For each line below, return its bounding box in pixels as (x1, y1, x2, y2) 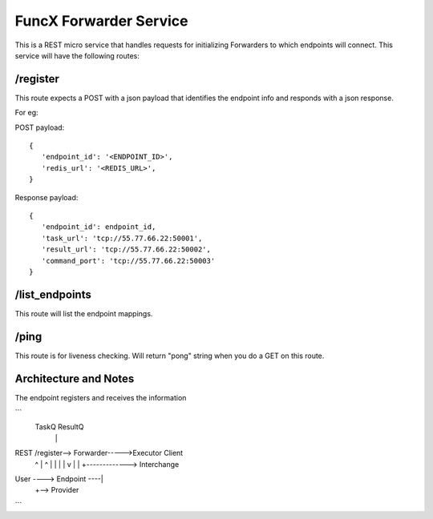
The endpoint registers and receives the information (14, 392, 187, 402)
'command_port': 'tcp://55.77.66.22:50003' (41, 256, 216, 265)
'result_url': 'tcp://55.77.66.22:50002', (41, 245, 212, 254)
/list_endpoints (14, 288, 91, 301)
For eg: (14, 108, 39, 118)
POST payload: (14, 123, 65, 132)
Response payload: (14, 192, 79, 202)
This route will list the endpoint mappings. (14, 308, 153, 318)
